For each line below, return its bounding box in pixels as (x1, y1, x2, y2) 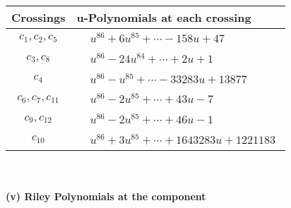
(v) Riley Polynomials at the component (6, 189, 206, 204)
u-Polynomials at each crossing (76, 9, 251, 25)
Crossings (11, 9, 66, 25)
